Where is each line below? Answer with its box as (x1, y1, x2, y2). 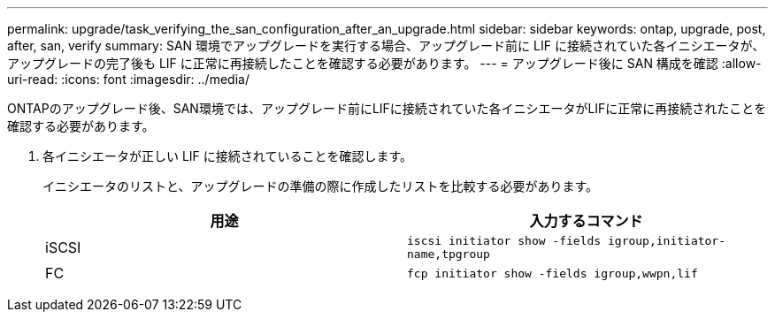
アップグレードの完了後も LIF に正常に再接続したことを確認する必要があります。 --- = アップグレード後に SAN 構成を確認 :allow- (7, 56, 762, 71)
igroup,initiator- (607, 234, 726, 247)
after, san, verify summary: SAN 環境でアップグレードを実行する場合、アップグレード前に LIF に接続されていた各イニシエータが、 (7, 38, 765, 53)
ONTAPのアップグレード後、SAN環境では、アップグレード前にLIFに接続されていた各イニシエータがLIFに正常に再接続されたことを (7, 101, 767, 116)
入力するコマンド (529, 212, 643, 230)
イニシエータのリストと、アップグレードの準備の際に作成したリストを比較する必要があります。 (42, 178, 599, 194)
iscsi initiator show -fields (407, 234, 602, 247)
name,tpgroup (407, 247, 490, 261)
